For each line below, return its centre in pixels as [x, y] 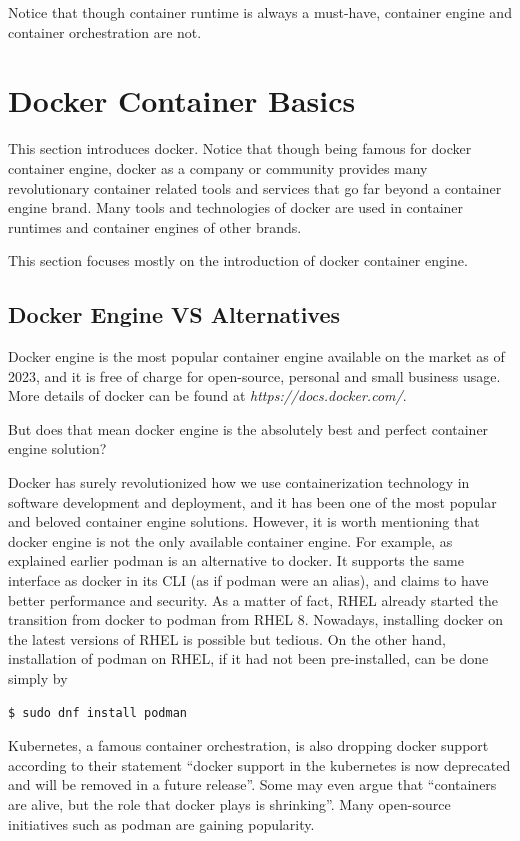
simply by [38, 677]
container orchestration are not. [105, 31]
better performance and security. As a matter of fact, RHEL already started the [253, 599]
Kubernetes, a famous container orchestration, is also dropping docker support [248, 745]
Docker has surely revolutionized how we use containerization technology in [239, 482]
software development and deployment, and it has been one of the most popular [252, 501]
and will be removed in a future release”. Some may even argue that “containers [252, 784]
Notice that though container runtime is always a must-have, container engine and [260, 12]
